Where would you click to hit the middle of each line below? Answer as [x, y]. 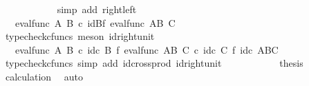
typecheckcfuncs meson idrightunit [80, 36]
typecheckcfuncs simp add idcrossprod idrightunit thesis [154, 63]
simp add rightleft [97, 9]
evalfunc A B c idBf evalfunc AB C [95, 22]
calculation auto [44, 76]
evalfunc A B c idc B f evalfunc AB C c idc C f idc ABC [147, 49]
